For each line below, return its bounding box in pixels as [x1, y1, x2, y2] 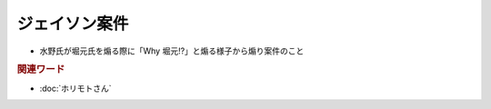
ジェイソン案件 [16, 14, 129, 34]
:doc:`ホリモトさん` [39, 83, 113, 94]
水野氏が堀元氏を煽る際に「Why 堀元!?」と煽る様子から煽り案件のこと [39, 45, 305, 56]
